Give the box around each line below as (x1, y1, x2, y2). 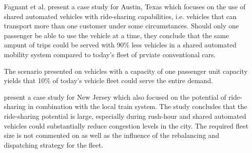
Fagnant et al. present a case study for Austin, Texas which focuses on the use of (4, 1, 246, 11)
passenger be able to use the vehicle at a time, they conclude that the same (4, 30, 229, 40)
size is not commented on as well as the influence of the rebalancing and (4, 130, 219, 140)
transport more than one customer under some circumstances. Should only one (4, 21, 239, 31)
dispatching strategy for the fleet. (4, 139, 103, 150)
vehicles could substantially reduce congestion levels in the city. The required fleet (4, 120, 249, 131)
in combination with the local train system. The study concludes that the (28, 101, 248, 111)
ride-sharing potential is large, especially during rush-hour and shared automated (4, 110, 246, 121)
